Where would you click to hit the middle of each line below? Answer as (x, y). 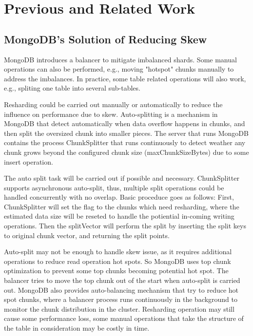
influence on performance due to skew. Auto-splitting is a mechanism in (111, 114)
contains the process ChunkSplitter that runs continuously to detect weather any (125, 142)
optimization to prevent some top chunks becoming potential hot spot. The (116, 271)
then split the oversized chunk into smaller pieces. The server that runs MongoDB (126, 133)
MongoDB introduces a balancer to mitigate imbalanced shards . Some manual (120, 59)
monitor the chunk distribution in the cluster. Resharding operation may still (119, 308)
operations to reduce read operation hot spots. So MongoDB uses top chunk (117, 261)
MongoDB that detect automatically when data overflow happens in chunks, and (125, 123)
